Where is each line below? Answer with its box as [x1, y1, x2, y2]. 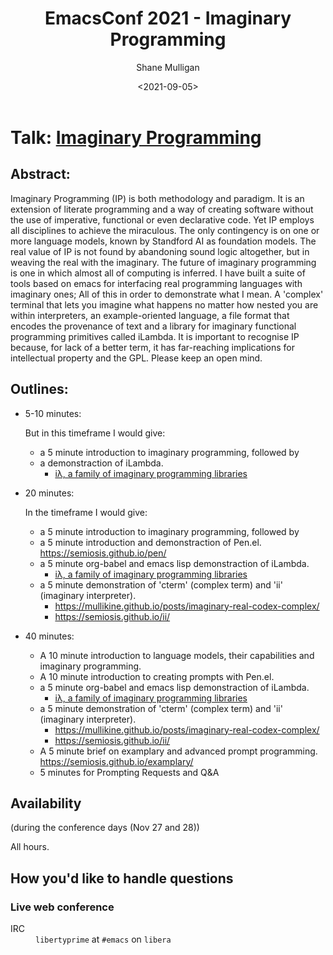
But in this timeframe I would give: [24, 427, 166, 439]
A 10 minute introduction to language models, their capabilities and [39, 649, 315, 661]
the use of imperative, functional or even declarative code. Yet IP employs [10, 213, 315, 226]
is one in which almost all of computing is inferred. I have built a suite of [10, 267, 306, 279]
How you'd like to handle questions [10, 870, 234, 887]
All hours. [10, 841, 50, 853]
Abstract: [10, 166, 71, 183]
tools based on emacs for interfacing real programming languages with [10, 277, 303, 289]
